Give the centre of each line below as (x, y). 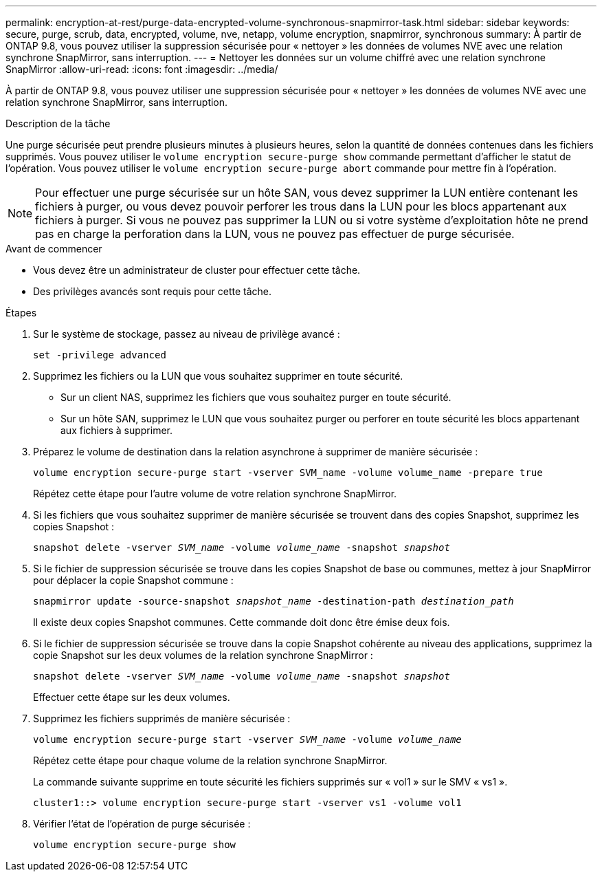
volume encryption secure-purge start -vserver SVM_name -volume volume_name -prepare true (288, 473)
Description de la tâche (58, 123)
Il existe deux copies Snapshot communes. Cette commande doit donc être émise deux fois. (242, 622)
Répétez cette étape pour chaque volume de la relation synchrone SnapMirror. (210, 760)
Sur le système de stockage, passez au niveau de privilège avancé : (187, 334)
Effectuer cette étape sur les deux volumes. (132, 697)
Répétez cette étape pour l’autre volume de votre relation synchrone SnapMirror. (215, 494)
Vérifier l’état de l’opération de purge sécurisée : (142, 824)
